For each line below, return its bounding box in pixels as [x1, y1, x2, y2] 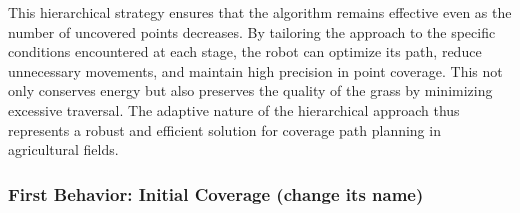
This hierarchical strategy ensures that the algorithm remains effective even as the [8, 2, 512, 22]
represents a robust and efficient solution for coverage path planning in [8, 119, 441, 140]
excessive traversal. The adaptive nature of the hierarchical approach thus [8, 99, 460, 120]
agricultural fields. [8, 139, 119, 160]
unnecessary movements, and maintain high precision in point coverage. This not [8, 60, 503, 81]
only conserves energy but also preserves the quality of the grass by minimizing [8, 80, 493, 101]
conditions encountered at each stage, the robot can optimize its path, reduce [8, 41, 482, 62]
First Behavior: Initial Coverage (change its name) [8, 181, 424, 206]
